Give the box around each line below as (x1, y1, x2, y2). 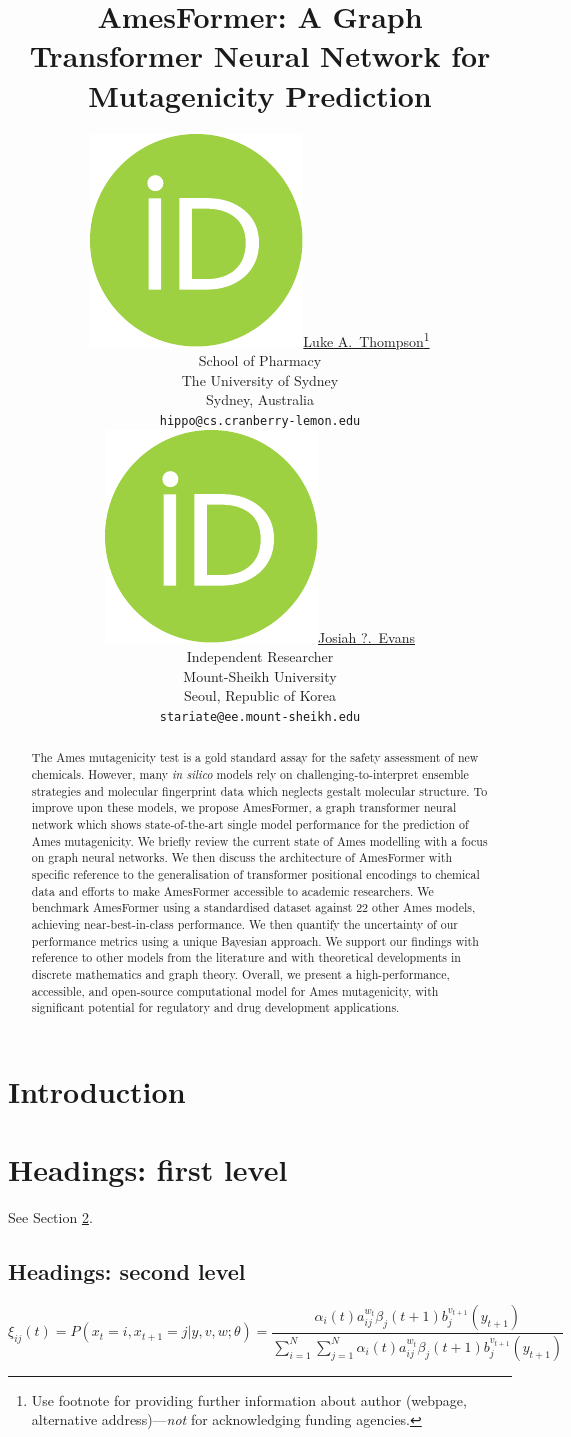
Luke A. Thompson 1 (303, 327, 430, 351)
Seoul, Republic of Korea (184, 685, 336, 706)
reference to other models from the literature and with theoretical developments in (31, 949, 461, 966)
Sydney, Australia (206, 389, 314, 410)
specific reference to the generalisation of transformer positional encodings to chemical (31, 865, 480, 882)
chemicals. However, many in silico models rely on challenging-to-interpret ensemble (31, 766, 469, 783)
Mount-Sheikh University (183, 665, 337, 686)
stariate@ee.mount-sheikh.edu (159, 709, 361, 724)
